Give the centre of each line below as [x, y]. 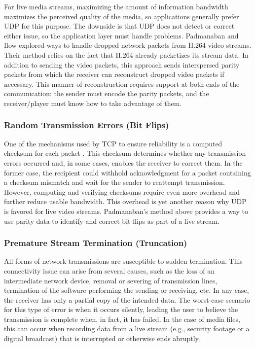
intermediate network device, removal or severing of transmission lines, [111, 280]
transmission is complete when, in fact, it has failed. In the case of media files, [122, 319]
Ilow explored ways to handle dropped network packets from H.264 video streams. [128, 45]
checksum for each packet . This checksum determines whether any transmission [125, 153]
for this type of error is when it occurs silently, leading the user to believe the [121, 309]
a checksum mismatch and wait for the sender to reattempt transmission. [114, 182]
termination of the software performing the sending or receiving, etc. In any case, [127, 290]
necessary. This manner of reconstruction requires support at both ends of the [122, 84]
